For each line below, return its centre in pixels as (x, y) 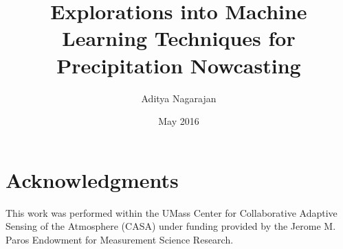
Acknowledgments (92, 179)
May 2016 (179, 121)
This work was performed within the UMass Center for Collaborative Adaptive (171, 212)
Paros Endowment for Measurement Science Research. (120, 239)
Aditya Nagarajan (179, 98)
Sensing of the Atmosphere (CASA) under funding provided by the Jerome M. (171, 226)
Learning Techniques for (179, 38)
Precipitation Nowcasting (179, 65)
